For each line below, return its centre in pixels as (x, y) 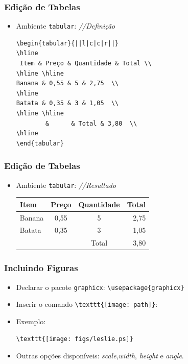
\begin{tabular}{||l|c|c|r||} (67, 43)
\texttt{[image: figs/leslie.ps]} (75, 339)
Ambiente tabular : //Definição (66, 26)
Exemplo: (31, 321)
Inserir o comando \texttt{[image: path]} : (87, 304)
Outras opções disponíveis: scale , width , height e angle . (100, 356)
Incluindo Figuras (41, 268)
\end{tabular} (40, 143)
